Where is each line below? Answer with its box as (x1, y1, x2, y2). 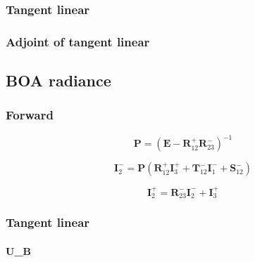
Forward (6, 106, 54, 124)
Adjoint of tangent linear (6, 32, 150, 50)
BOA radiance (6, 70, 111, 91)
